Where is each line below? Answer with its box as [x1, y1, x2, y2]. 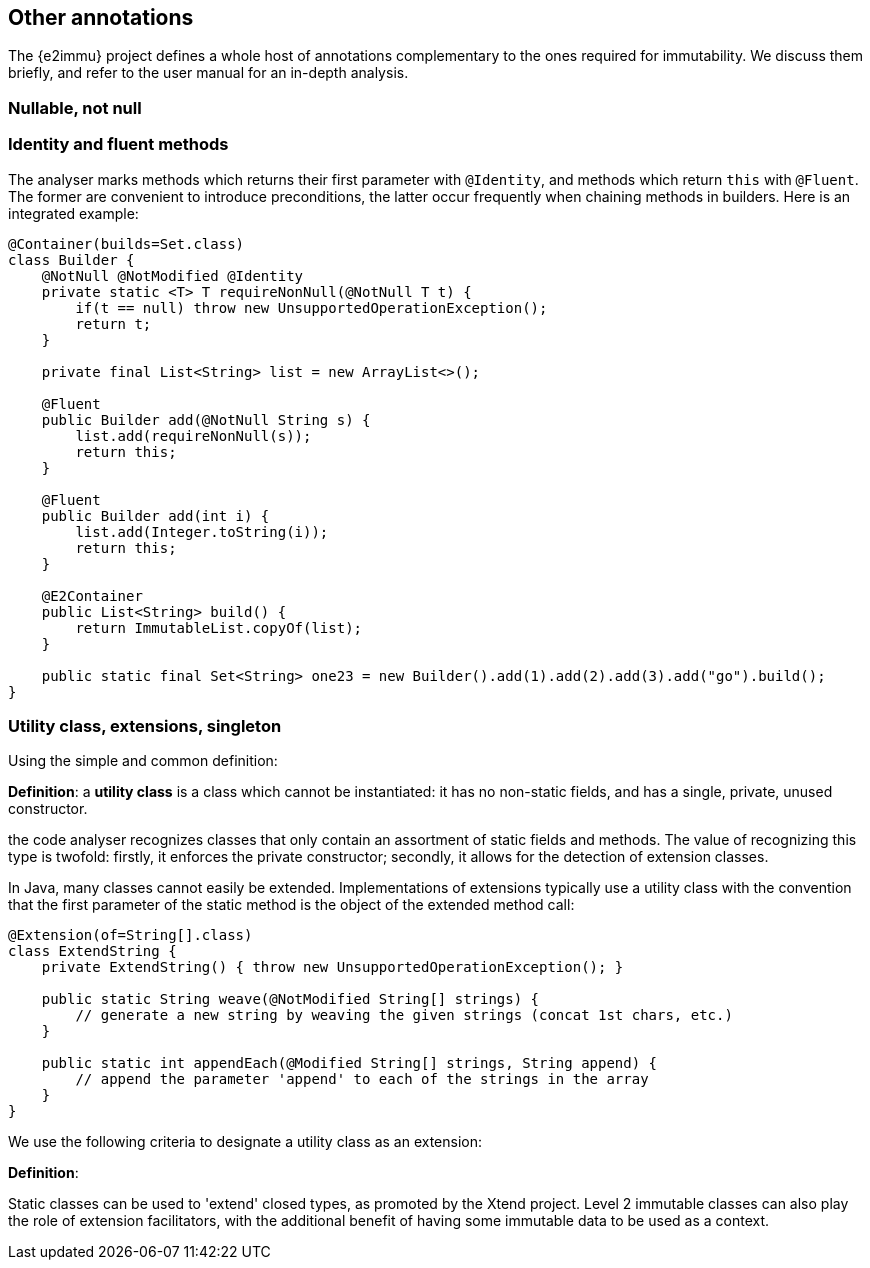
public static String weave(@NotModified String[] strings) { [41, 991, 540, 1008]
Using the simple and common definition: [8, 752, 278, 770]
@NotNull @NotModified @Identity [41, 267, 304, 284]
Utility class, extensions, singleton [8, 715, 282, 736]
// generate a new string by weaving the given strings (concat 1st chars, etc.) [75, 1007, 733, 1024]
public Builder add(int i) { [41, 507, 270, 524]
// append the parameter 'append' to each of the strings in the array [75, 1071, 649, 1088]
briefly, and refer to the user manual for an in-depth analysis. [8, 64, 409, 82]
